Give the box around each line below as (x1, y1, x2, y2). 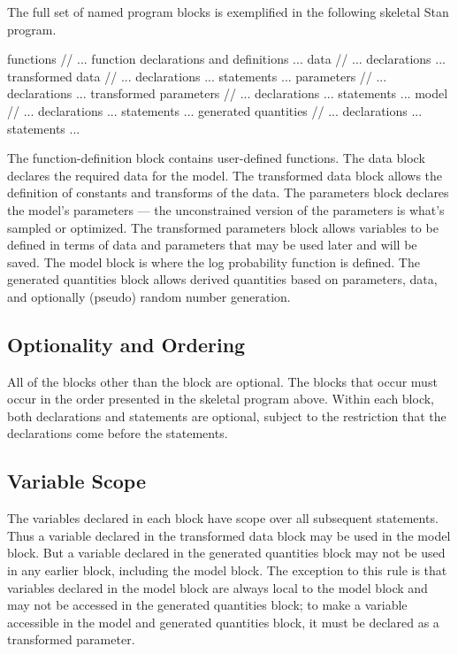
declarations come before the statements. (7, 424, 228, 442)
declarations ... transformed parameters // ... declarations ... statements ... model (7, 84, 448, 103)
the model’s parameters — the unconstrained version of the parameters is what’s (7, 200, 445, 219)
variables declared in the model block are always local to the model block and (7, 578, 428, 596)
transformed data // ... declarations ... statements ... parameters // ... (7, 66, 387, 85)
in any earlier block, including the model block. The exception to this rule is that (7, 561, 447, 580)
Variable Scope (7, 467, 146, 495)
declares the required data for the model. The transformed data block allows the (7, 165, 443, 184)
